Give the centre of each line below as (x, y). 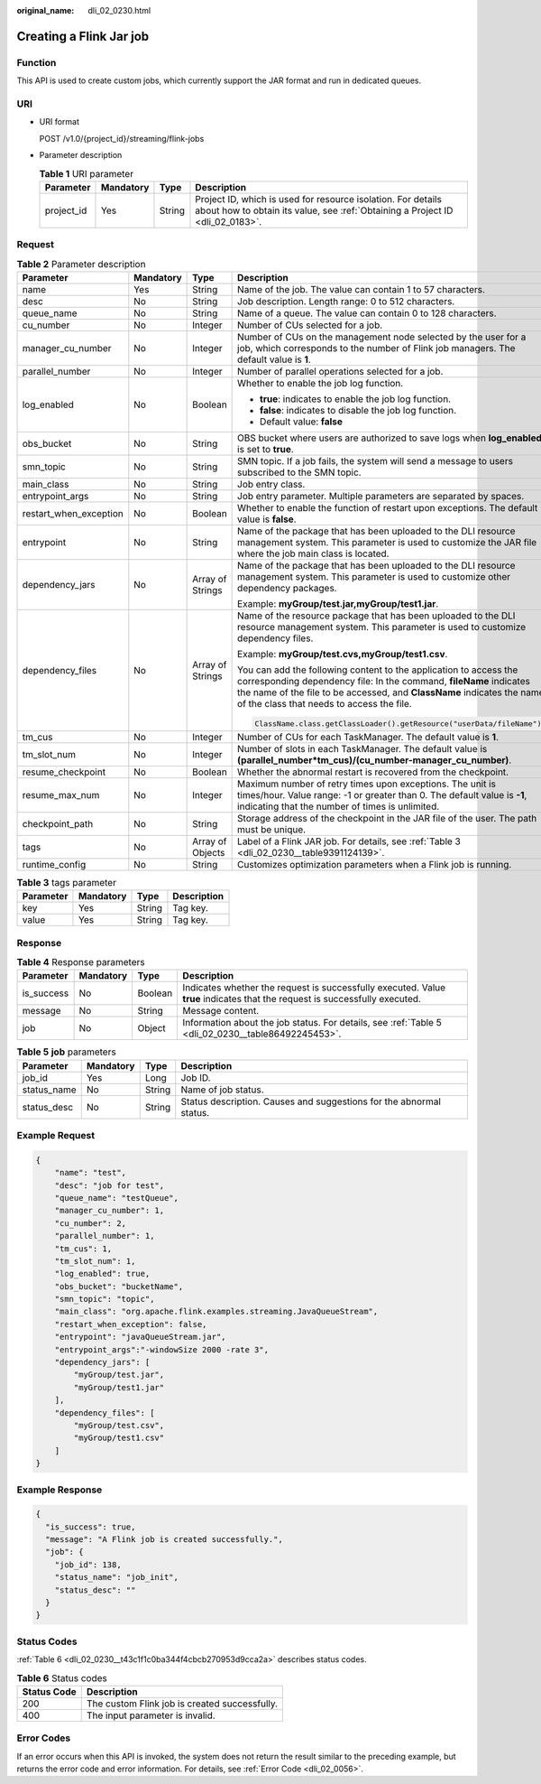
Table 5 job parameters (66, 1052)
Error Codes (44, 1738)
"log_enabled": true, (102, 1274)
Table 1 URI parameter (87, 173)
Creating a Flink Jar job (83, 36)
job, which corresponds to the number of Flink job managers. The (376, 348)
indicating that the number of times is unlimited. (339, 806)
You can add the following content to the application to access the (378, 670)
